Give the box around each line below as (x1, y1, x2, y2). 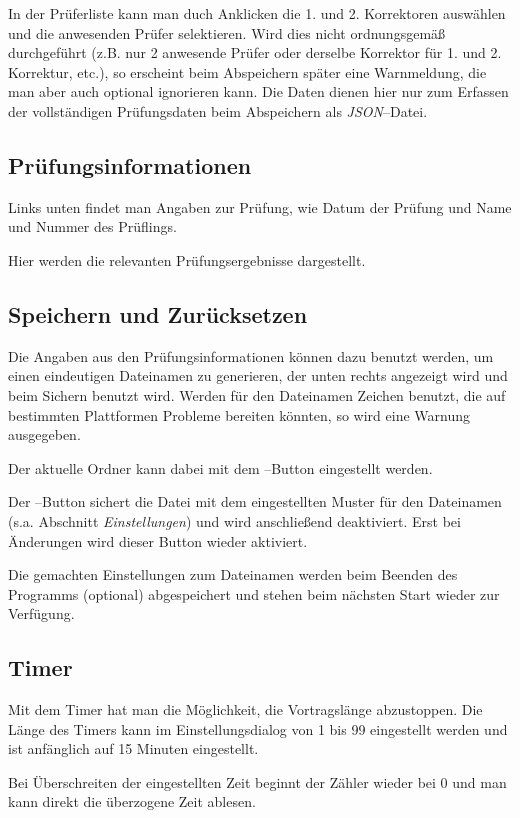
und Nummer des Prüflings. (8, 216, 177, 237)
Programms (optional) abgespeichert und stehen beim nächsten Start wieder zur (8, 583, 500, 604)
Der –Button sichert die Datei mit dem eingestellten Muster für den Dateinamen (8, 491, 502, 512)
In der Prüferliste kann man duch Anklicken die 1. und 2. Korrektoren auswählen (8, 3, 506, 23)
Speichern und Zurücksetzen (8, 298, 308, 329)
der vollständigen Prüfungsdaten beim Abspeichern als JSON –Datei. (8, 100, 428, 121)
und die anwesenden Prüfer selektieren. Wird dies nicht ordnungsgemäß (8, 22, 446, 43)
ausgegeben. (8, 424, 81, 445)
